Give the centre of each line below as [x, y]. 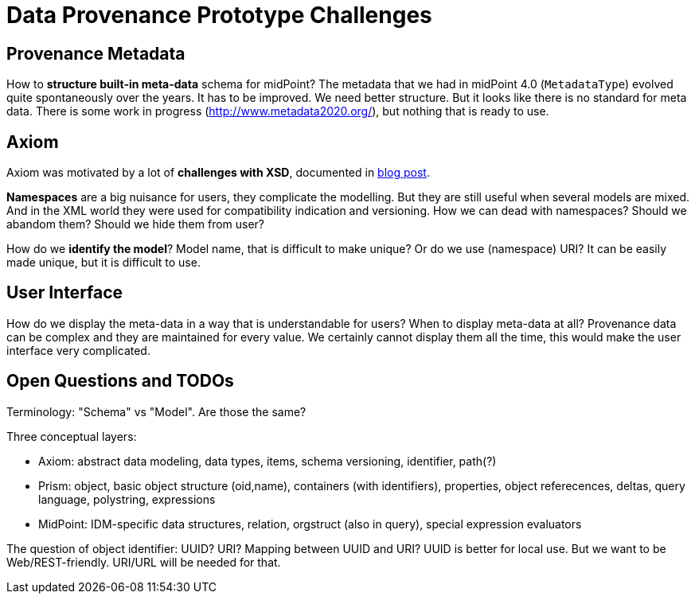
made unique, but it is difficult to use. [103, 263]
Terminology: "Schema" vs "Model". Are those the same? [156, 411]
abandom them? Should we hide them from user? [136, 224]
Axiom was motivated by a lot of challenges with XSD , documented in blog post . [218, 173]
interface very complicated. [78, 350]
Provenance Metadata [96, 53]
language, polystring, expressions [127, 499]
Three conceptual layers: [72, 436]
